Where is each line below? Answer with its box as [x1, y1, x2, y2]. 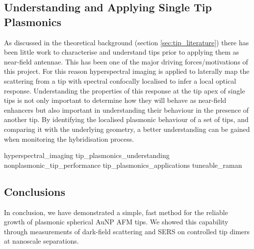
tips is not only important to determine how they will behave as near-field [4, 95, 227, 105]
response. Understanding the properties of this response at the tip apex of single [4, 85, 245, 95]
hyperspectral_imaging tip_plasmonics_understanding [4, 150, 170, 160]
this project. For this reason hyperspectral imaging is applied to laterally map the [4, 66, 250, 76]
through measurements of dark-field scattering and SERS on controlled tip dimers [4, 226, 250, 236]
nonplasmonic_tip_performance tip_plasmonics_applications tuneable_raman [4, 159, 242, 170]
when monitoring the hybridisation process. [4, 133, 134, 144]
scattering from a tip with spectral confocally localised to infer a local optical [4, 75, 236, 86]
